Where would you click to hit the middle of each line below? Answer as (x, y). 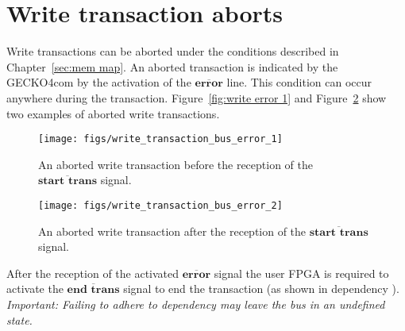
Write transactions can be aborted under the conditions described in (173, 51)
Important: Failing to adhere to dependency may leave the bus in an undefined (196, 304)
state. (19, 319)
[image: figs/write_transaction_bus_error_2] (160, 205)
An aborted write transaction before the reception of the (176, 164)
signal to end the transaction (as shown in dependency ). (261, 289)
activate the (35, 289)
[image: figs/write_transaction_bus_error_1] (160, 139)
